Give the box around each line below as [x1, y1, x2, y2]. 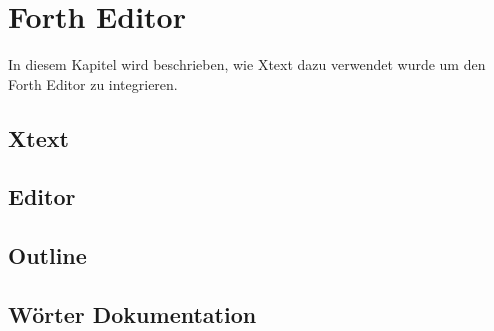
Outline [8, 240, 87, 271]
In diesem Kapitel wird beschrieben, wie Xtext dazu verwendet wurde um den [8, 54, 486, 75]
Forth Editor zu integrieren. [8, 73, 178, 94]
